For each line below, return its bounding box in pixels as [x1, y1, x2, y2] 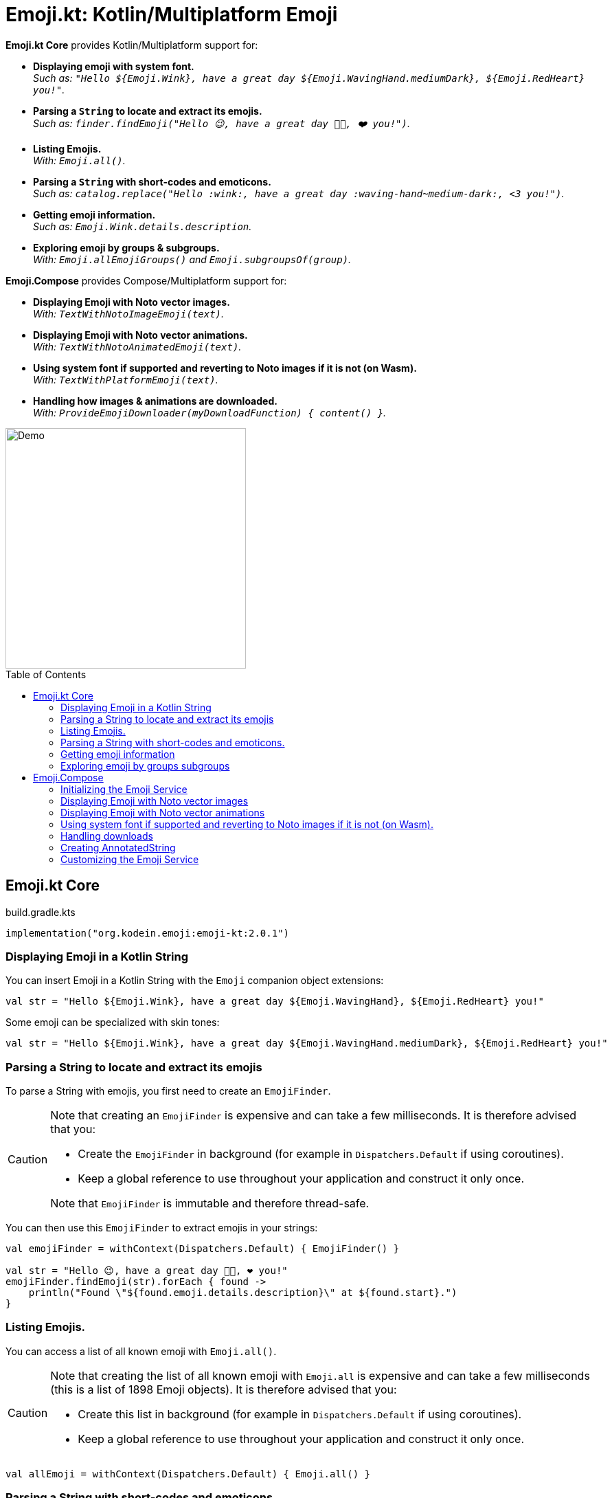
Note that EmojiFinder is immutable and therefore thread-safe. [50, 1196, 370, 1211]
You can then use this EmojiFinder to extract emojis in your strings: [5, 1222, 318, 1234]
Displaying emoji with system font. [33, 60, 194, 72]
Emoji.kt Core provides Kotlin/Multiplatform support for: [5, 38, 258, 51]
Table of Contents [5, 668, 87, 680]
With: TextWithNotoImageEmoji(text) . [33, 307, 225, 320]
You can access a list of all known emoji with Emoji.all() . [5, 1345, 277, 1357]
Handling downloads [60, 829, 153, 842]
